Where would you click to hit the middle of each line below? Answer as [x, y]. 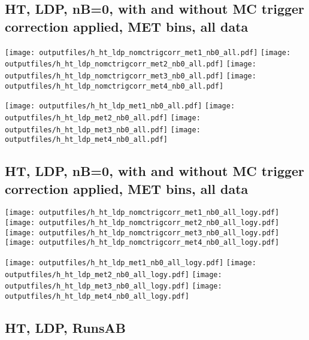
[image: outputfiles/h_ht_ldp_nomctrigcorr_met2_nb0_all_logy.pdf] [142, 223]
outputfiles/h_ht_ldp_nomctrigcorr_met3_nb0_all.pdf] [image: [131, 76]
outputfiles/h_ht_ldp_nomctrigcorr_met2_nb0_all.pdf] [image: [131, 64]
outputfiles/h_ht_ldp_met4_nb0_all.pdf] [87, 140]
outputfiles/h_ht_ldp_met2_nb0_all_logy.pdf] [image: [113, 274]
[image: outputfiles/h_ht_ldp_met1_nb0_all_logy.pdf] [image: [131, 263]
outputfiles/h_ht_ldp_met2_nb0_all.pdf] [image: [103, 118]
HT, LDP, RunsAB [65, 328]
